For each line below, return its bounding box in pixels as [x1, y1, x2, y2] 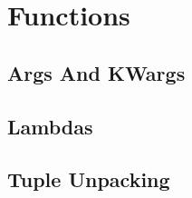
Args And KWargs [7, 58, 186, 86]
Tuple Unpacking [7, 165, 170, 193]
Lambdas [7, 112, 93, 140]
